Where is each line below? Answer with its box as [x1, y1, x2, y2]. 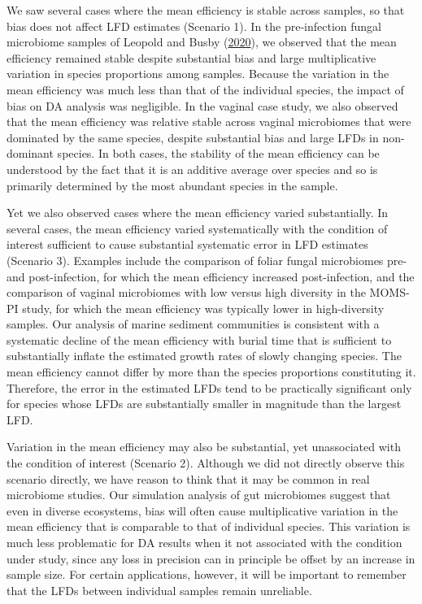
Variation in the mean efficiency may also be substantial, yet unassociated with [7, 438, 401, 455]
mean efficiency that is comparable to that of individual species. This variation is [7, 518, 411, 535]
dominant [7, 145, 54, 162]
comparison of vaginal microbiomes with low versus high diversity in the [7, 284, 366, 301]
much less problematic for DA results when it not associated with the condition [7, 534, 402, 550]
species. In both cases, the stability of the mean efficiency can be [57, 145, 380, 162]
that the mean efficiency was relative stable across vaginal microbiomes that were [7, 113, 411, 130]
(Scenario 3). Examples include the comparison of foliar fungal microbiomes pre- [7, 251, 407, 268]
